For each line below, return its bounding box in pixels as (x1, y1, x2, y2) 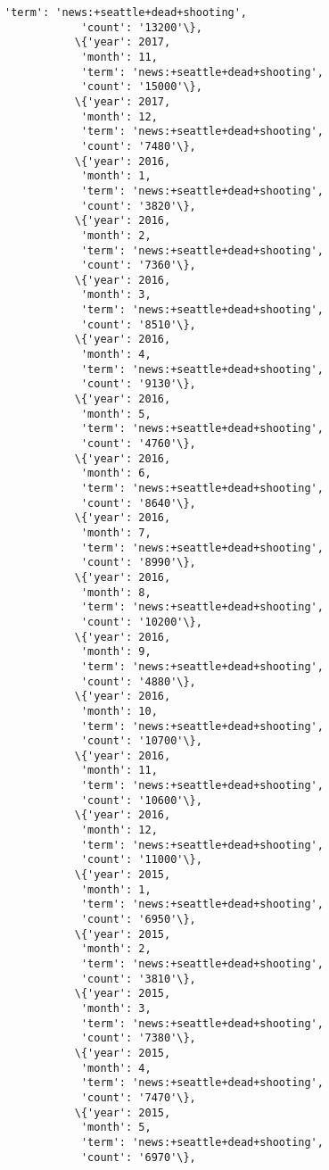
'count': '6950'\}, (80, 913, 196, 926)
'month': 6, (80, 467, 152, 480)
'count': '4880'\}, (80, 675, 196, 688)
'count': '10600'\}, (80, 793, 202, 807)
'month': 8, (80, 585, 152, 599)
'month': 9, (80, 645, 152, 659)
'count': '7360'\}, (80, 259, 196, 272)
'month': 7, (80, 526, 152, 539)
